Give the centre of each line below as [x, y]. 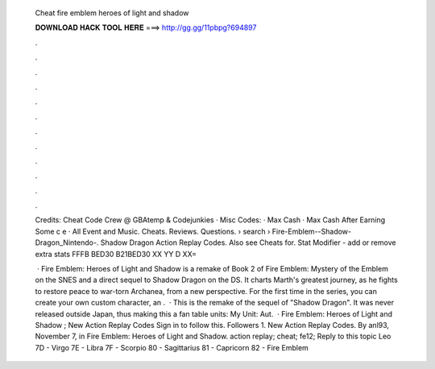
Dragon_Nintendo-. [67, 243]
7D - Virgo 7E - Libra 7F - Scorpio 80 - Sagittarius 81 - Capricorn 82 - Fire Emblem [172, 347]
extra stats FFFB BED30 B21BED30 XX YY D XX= [116, 254]
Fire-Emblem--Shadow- [312, 231]
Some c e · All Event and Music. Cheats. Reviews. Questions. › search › [153, 231]
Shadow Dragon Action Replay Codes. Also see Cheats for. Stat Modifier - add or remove [248, 243]
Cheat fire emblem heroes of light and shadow [112, 13]
